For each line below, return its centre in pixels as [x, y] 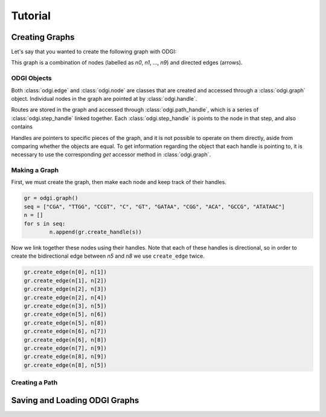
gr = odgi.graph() [51, 198]
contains [22, 127]
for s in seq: [45, 224]
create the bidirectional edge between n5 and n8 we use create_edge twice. [108, 256]
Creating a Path [34, 383]
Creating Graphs [43, 37]
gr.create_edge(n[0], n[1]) [65, 272]
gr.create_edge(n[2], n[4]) [65, 298]
